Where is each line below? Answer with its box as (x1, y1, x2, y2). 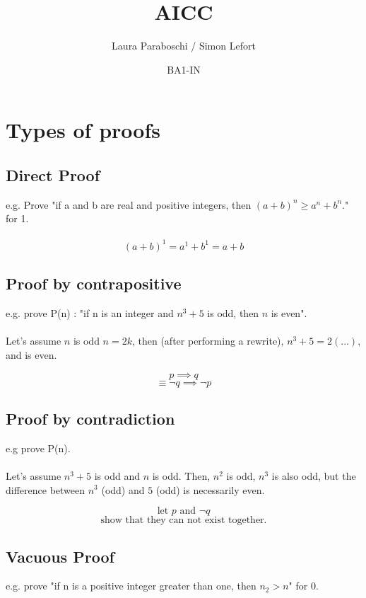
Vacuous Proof (6, 545, 114, 567)
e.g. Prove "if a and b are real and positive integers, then (6, 197, 252, 212)
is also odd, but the (271, 468, 356, 483)
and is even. (6, 347, 57, 362)
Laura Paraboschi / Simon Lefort (112, 38, 256, 53)
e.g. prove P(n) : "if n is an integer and (6, 306, 174, 321)
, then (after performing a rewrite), (131, 333, 284, 348)
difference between (6, 482, 85, 497)
